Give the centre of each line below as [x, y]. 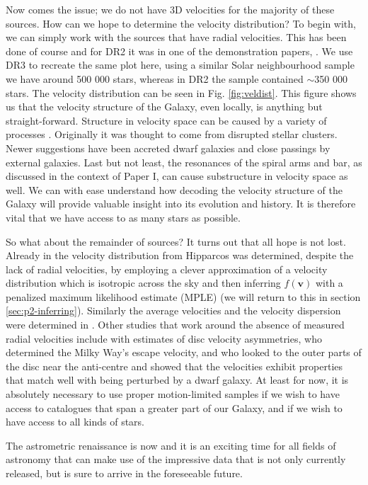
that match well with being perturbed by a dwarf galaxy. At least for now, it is [177, 380]
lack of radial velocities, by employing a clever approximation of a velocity [167, 269]
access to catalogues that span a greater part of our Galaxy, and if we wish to [174, 407]
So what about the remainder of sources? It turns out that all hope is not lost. [176, 241]
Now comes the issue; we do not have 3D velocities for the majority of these [170, 9]
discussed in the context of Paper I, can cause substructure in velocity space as [177, 176]
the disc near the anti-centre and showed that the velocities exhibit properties [174, 366]
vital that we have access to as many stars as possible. [123, 217]
